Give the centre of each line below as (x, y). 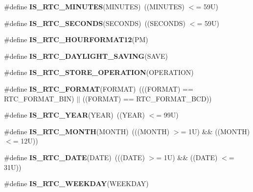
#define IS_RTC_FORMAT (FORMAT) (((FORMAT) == (99, 88)
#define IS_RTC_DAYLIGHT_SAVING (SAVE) (86, 56)
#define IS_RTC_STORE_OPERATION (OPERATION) (99, 72)
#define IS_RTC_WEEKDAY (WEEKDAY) (76, 183)
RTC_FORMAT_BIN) (39, 98)
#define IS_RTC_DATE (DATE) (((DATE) (74, 157)
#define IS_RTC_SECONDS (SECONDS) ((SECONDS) (95, 23)
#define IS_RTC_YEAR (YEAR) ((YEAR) (74, 115)
